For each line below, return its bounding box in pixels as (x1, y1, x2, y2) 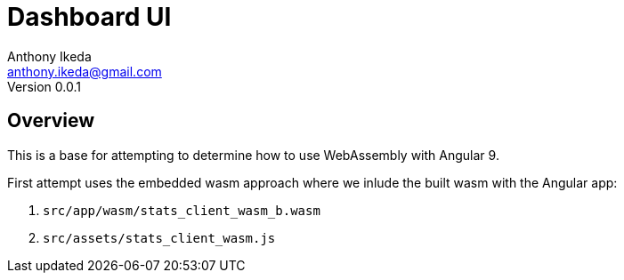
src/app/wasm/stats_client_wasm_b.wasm (43, 203, 320, 218)
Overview (7, 109, 95, 132)
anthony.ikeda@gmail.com (7, 63, 162, 79)
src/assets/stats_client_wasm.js (43, 230, 276, 245)
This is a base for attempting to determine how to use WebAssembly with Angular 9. (7, 147, 499, 163)
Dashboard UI (7, 2, 172, 32)
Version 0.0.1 (7, 78, 81, 94)
